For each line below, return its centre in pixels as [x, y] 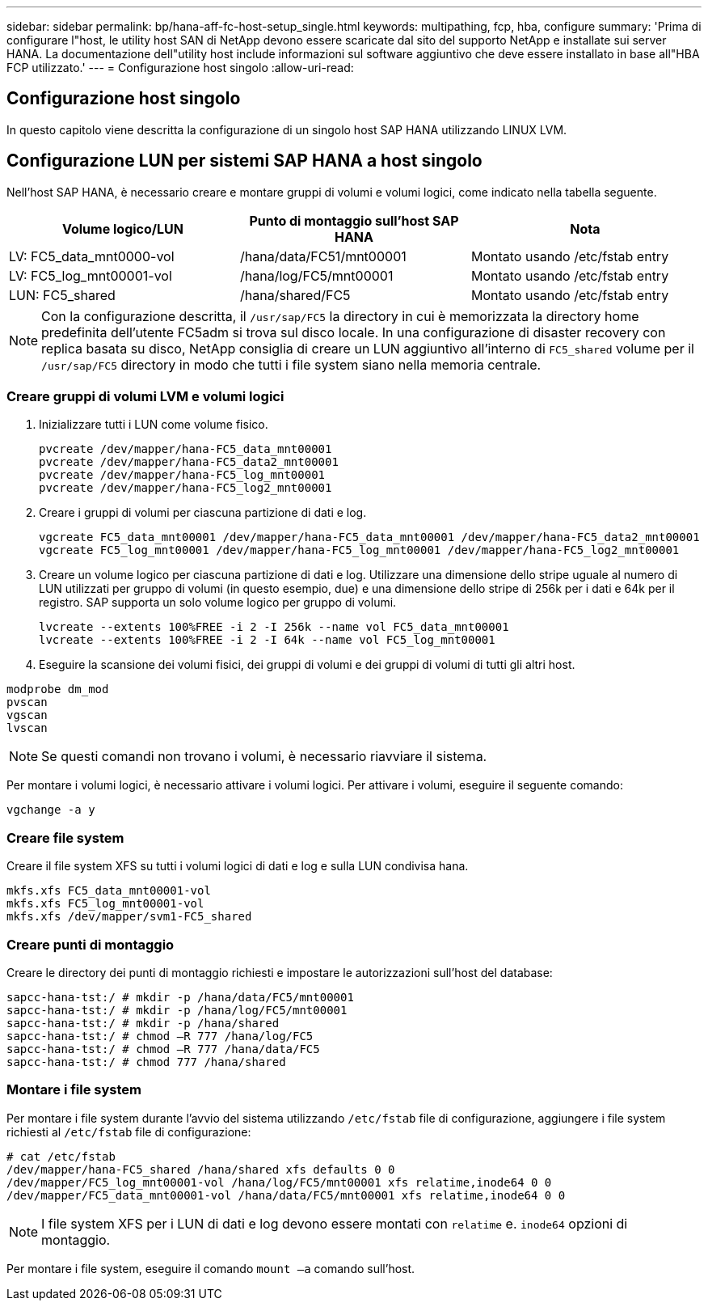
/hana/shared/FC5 [295, 295]
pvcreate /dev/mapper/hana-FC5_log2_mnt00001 [185, 488]
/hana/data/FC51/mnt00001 [323, 256]
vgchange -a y [51, 810]
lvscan [27, 728]
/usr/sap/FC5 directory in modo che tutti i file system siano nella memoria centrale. [291, 364]
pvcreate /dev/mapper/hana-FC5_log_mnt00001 [182, 475]
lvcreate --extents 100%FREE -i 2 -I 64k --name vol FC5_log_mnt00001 [267, 640]
